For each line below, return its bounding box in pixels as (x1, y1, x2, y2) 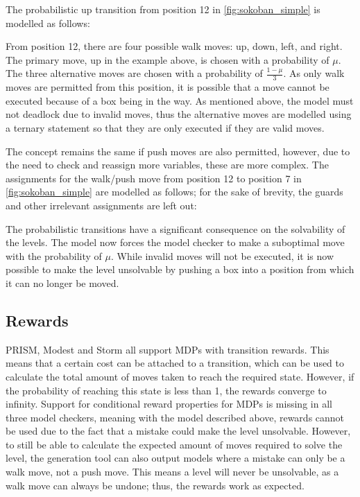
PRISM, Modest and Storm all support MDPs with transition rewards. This (6, 342, 329, 356)
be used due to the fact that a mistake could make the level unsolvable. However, (6, 424, 351, 438)
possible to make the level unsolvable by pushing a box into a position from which (6, 262, 354, 277)
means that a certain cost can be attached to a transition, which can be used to (6, 356, 345, 370)
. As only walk (283, 66, 345, 80)
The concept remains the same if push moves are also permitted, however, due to (6, 143, 350, 158)
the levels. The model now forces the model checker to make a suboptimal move (6, 235, 345, 250)
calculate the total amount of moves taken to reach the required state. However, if (6, 369, 354, 383)
